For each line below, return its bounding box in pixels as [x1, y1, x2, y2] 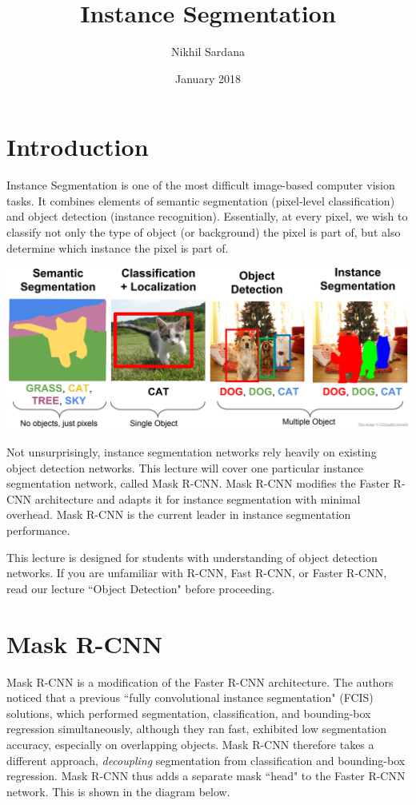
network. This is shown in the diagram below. [6, 783, 230, 799]
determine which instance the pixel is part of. [6, 239, 229, 256]
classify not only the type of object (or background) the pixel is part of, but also [6, 224, 401, 241]
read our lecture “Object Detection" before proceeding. [6, 580, 275, 596]
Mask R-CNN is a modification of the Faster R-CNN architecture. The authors [6, 673, 394, 690]
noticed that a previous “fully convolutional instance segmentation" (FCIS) [6, 689, 374, 706]
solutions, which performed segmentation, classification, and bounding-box [6, 704, 371, 721]
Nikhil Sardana [171, 43, 245, 60]
